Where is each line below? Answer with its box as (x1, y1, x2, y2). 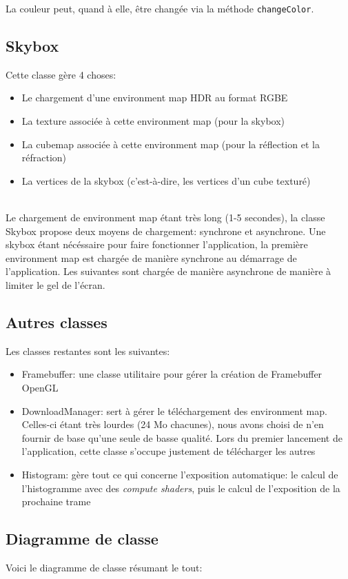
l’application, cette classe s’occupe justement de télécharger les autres (21, 444, 316, 458)
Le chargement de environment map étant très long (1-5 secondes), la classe (6, 210, 325, 225)
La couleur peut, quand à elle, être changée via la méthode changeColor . (6, 1, 314, 15)
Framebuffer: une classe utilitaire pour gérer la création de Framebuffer (21, 367, 323, 381)
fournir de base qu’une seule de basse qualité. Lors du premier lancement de (21, 430, 342, 445)
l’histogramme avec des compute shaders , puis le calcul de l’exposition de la (21, 480, 340, 495)
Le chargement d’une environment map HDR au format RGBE (21, 90, 288, 105)
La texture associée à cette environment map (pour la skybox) (21, 114, 285, 128)
